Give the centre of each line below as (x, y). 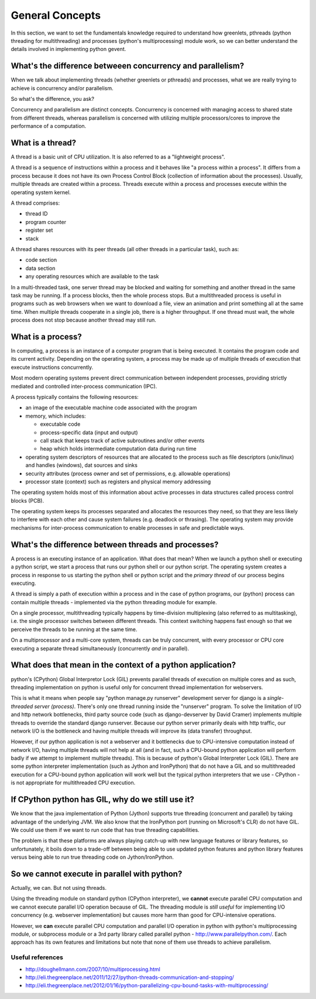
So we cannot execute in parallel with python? (97, 874)
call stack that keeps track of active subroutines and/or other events (122, 441)
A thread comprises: (35, 203)
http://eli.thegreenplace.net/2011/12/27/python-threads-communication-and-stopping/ (130, 977)
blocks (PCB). (27, 500)
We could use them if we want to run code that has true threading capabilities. (105, 829)
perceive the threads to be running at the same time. (74, 629)
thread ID (37, 214)
